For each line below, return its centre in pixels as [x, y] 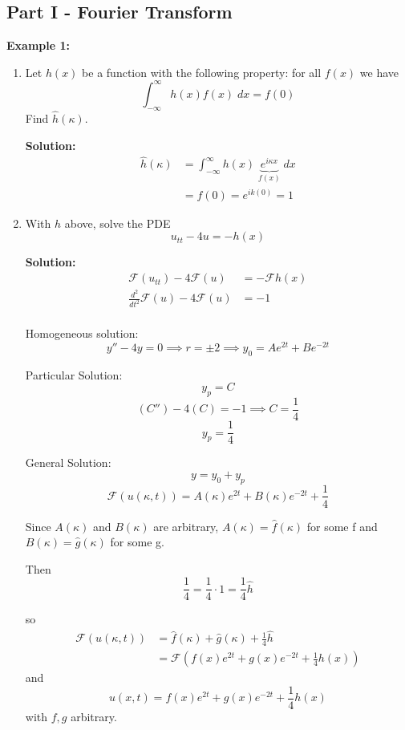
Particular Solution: [74, 374]
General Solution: [68, 462]
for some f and [342, 526]
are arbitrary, [186, 526]
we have [379, 72]
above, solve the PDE [117, 223]
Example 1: [38, 45]
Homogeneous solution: [82, 333]
